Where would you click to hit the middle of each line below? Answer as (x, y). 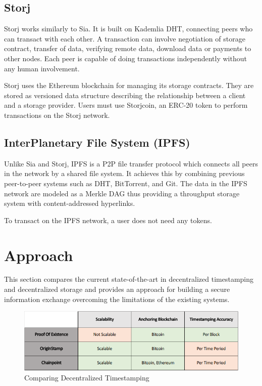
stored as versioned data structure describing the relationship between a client (125, 95)
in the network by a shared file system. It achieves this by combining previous (124, 173)
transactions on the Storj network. (57, 115)
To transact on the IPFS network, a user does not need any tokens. (108, 220)
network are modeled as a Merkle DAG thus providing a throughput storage (122, 193)
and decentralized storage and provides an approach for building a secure (117, 289)
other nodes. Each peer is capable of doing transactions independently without (125, 58)
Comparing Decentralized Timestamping (87, 378)
